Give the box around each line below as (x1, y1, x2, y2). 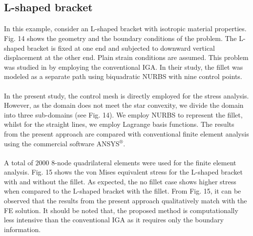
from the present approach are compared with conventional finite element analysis (4, 128, 249, 138)
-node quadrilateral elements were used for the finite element (55, 157, 236, 167)
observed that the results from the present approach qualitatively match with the (4, 196, 247, 206)
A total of (4, 157, 33, 167)
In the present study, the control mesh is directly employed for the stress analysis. (4, 90, 249, 100)
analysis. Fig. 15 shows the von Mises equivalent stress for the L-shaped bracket (4, 167, 243, 177)
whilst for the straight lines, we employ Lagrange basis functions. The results (4, 119, 234, 129)
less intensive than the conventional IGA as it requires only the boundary (4, 215, 224, 225)
